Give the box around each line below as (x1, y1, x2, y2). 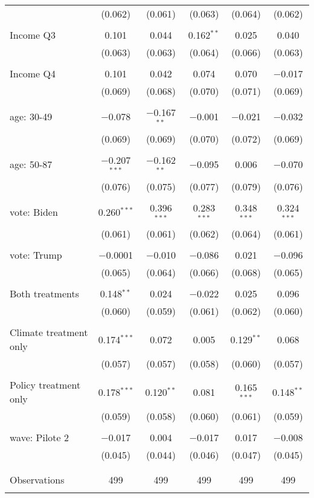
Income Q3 (10, 28, 56, 42)
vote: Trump (10, 248, 62, 262)
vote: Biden (10, 204, 58, 219)
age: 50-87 (10, 157, 53, 172)
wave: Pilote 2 (10, 430, 69, 445)
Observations (10, 473, 65, 487)
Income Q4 (10, 66, 56, 80)
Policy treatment (10, 378, 81, 392)
